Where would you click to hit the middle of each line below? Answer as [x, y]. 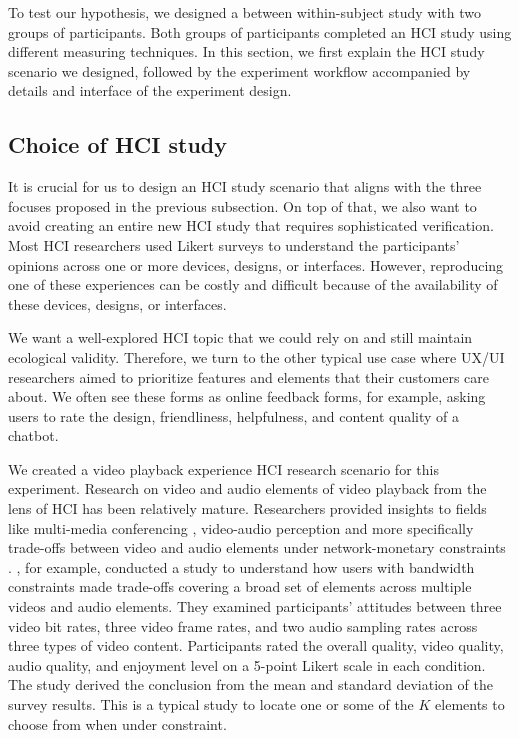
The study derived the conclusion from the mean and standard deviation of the [250, 684]
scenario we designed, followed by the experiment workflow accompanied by [239, 70]
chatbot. [33, 435]
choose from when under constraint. [117, 723]
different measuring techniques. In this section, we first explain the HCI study [246, 51]
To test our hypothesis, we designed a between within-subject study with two [244, 12]
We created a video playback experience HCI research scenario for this [223, 468]
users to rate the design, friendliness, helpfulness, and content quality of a [234, 415]
